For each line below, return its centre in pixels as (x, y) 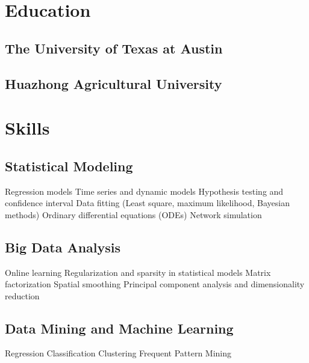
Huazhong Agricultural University (114, 83)
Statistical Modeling (69, 166)
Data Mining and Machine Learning (119, 328)
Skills (27, 128)
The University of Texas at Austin (114, 48)
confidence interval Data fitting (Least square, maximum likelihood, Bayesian (148, 203)
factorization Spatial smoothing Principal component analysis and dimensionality (155, 284)
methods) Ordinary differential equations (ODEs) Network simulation (133, 214)
